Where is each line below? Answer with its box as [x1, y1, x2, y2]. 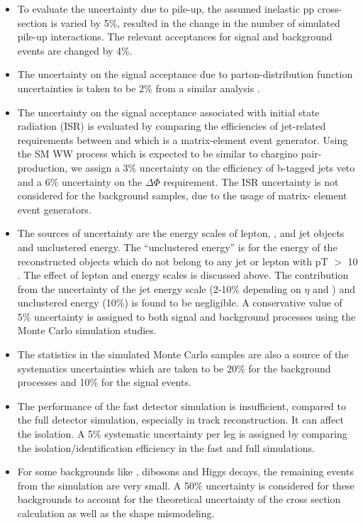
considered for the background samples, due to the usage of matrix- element [17, 188, 347, 203]
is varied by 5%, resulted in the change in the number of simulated [50, 15, 340, 30]
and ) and [313, 281, 355, 296]
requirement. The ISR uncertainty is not [163, 174, 339, 189]
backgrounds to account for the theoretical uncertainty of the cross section [17, 492, 341, 507]
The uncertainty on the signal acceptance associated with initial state [17, 104, 320, 119]
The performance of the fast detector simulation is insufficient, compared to [17, 398, 347, 413]
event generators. [17, 201, 91, 216]
